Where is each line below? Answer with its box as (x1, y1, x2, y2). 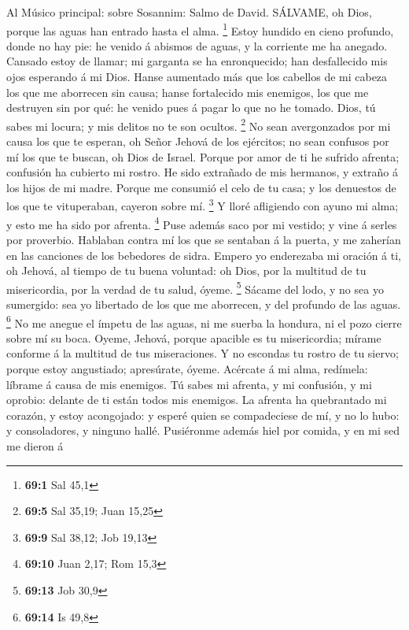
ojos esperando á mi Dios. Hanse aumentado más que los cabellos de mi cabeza (6, 69, 388, 85)
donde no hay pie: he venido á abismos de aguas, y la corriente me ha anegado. (6, 37, 388, 54)
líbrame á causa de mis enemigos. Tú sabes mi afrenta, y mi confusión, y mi (6, 376, 372, 392)
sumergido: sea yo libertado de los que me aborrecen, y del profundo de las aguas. (6, 295, 401, 312)
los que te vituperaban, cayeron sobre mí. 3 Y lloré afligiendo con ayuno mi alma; (6, 195, 399, 214)
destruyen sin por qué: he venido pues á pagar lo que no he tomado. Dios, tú (6, 99, 376, 116)
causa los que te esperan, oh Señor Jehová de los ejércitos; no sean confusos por (6, 133, 389, 150)
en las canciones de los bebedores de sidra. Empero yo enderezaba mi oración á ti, (6, 246, 402, 263)
